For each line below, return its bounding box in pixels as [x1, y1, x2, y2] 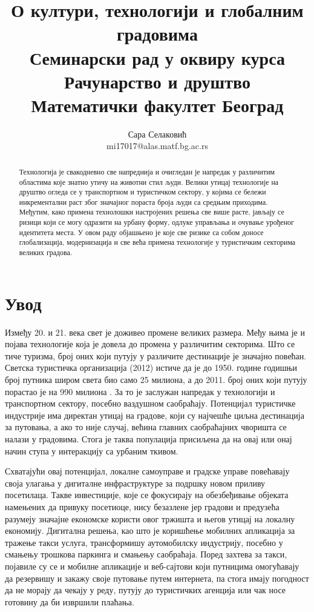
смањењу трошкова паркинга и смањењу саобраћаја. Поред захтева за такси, [5, 548, 287, 560]
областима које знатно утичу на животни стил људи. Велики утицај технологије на [19, 176, 279, 187]
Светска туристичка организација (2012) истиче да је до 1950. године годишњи [5, 361, 298, 374]
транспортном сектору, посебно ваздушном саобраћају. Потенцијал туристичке [5, 397, 296, 410]
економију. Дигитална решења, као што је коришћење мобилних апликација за [5, 524, 295, 537]
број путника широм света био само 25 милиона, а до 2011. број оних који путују [5, 373, 307, 386]
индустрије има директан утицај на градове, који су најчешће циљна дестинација [5, 408, 304, 421]
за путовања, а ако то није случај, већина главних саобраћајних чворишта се [5, 421, 287, 433]
